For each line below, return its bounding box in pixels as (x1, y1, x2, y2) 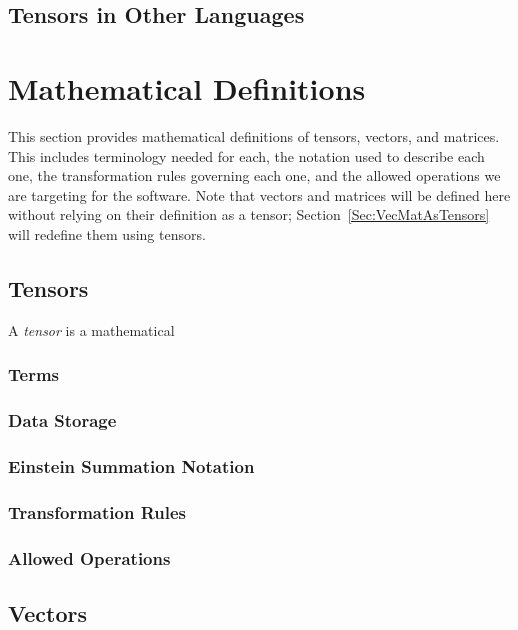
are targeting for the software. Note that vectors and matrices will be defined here (8, 184, 511, 205)
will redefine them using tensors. (8, 223, 206, 244)
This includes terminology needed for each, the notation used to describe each (8, 145, 485, 166)
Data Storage (8, 408, 117, 433)
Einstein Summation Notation (8, 453, 255, 478)
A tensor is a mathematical (8, 319, 175, 340)
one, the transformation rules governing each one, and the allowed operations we (8, 165, 501, 186)
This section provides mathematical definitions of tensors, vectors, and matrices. (8, 125, 500, 146)
